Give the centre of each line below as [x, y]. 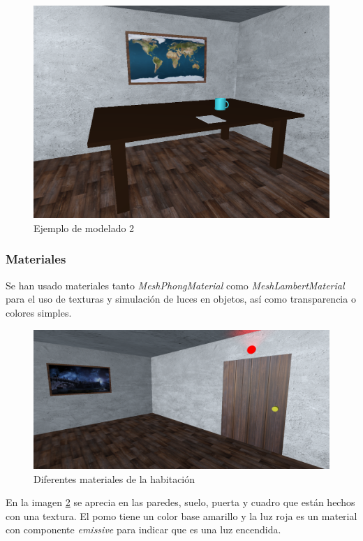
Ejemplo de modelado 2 [84, 228]
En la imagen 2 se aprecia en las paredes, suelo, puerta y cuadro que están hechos [180, 502]
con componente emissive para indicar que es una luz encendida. [143, 529]
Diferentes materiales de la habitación [114, 478]
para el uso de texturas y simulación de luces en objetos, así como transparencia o [181, 299]
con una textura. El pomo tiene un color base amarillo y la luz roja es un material [181, 515]
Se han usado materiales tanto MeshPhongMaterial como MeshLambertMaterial [175, 285]
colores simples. [39, 312]
